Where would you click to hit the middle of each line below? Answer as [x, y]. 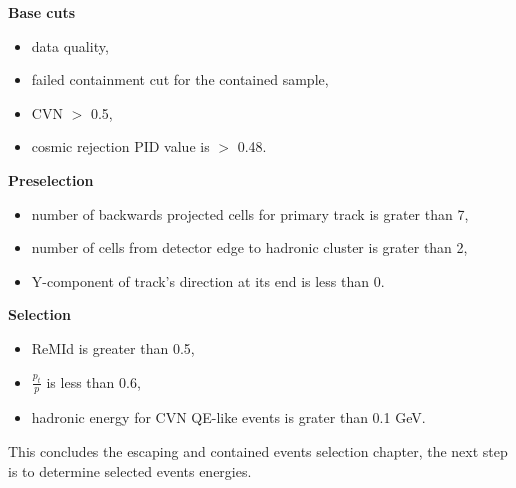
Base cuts [42, 12]
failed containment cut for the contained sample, [180, 79]
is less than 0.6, [93, 381]
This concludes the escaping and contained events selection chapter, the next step [258, 450]
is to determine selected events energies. [130, 470]
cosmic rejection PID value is [120, 146]
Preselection [51, 179]
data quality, [70, 45]
